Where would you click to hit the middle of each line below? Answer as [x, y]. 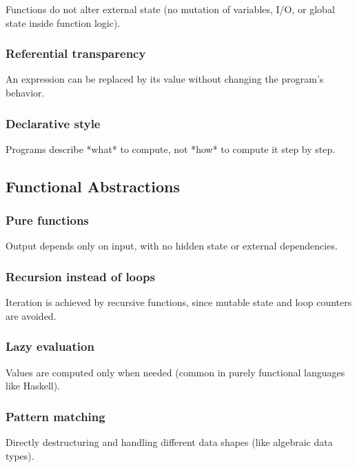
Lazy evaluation [50, 346]
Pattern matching [55, 416]
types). [20, 455]
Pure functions [47, 220]
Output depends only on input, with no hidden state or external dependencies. [172, 246]
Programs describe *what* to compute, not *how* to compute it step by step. [171, 149]
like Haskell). [33, 386]
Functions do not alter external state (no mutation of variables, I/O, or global [170, 9]
